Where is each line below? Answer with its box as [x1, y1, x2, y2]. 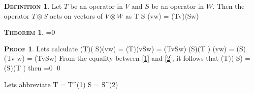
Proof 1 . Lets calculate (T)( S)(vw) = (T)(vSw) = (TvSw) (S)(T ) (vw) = [4, 43, 234, 53]
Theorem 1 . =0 [4, 27, 55, 37]
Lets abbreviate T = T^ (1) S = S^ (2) [4, 79, 118, 89]
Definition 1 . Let [4, 1, 62, 11]
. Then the [212, 1, 245, 11]
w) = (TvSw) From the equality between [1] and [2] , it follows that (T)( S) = [17, 53, 251, 63]
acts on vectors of [50, 10, 103, 21]
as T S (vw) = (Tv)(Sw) [125, 10, 199, 21]
